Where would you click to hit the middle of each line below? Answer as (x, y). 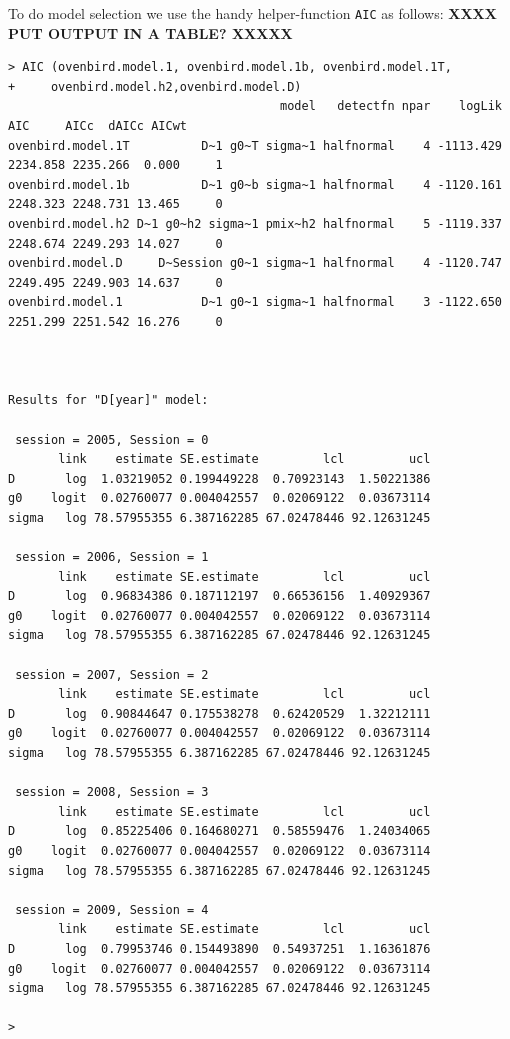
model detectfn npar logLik (391, 106)
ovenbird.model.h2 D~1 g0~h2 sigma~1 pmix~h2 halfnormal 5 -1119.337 (255, 224)
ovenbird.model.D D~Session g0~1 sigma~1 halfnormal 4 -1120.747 (255, 263)
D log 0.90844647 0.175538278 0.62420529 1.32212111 (219, 713)
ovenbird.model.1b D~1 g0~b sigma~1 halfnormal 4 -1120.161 (255, 184)
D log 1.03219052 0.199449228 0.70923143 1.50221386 (219, 478)
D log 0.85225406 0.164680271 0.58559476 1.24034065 (219, 831)
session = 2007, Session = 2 (112, 674)
